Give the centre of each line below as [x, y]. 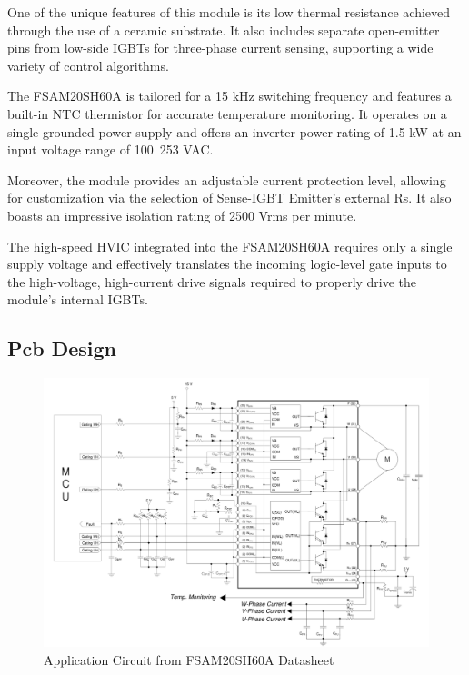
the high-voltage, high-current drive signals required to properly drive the [212, 281]
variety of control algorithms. [88, 65]
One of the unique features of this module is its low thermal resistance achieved [229, 12]
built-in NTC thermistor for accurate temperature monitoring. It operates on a [227, 113]
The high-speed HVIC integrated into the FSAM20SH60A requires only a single [230, 246]
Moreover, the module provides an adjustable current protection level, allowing [227, 179]
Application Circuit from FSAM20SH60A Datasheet [189, 659]
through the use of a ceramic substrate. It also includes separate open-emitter [224, 30]
